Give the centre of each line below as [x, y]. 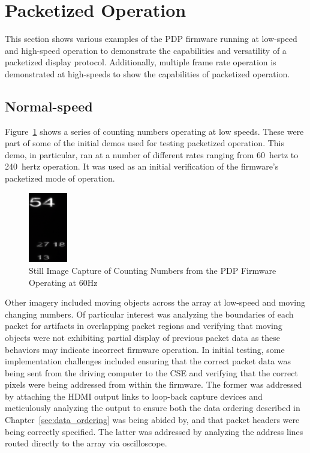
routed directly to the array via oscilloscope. [86, 443]
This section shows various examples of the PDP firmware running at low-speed [151, 39]
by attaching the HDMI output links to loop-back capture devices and [134, 396]
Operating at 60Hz [63, 282]
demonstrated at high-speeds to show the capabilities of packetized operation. [148, 73]
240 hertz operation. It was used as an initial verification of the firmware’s [142, 166]
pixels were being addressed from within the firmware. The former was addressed [154, 384]
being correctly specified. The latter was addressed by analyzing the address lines [154, 431]
